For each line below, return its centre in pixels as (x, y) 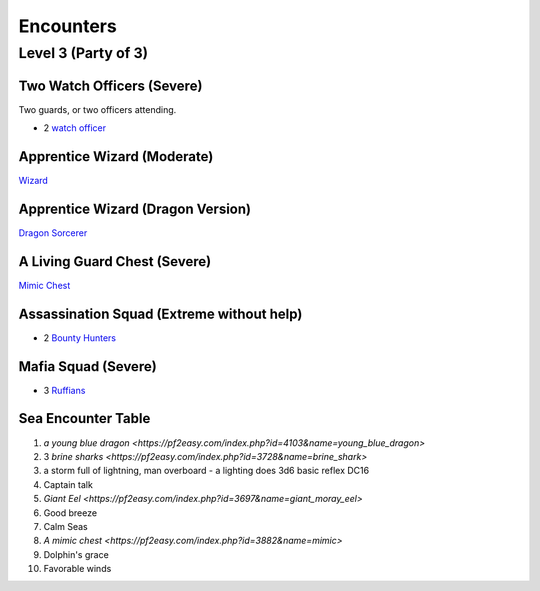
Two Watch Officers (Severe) (110, 85)
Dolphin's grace (76, 554)
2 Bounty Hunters (80, 337)
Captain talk (68, 484)
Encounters (67, 26)
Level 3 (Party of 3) (83, 53)
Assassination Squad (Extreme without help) (160, 313)
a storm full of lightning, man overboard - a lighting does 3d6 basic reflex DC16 (206, 471)
